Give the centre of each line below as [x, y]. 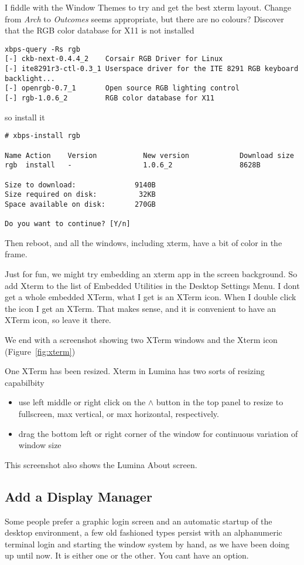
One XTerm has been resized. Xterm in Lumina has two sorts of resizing [135, 371]
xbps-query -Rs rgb [42, 49]
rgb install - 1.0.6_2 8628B [133, 165]
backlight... [30, 78]
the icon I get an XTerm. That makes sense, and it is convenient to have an [141, 308]
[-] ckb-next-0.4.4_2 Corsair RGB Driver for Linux [114, 59]
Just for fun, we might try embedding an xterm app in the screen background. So [151, 274]
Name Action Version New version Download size [149, 155]
